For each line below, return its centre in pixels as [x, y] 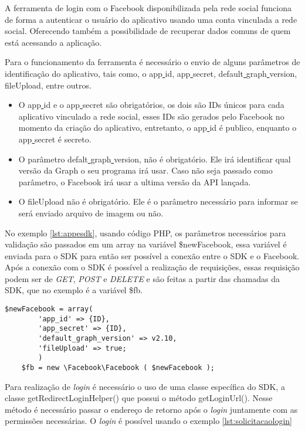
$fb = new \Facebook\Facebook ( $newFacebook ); [118, 368]
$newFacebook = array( [49, 309]
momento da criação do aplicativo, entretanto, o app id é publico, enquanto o [157, 128]
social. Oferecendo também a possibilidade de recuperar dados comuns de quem [148, 31]
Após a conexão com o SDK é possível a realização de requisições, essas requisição [152, 267]
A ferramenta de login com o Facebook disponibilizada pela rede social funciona [148, 8]
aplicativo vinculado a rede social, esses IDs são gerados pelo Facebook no [151, 116]
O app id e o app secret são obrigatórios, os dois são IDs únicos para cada [151, 105]
